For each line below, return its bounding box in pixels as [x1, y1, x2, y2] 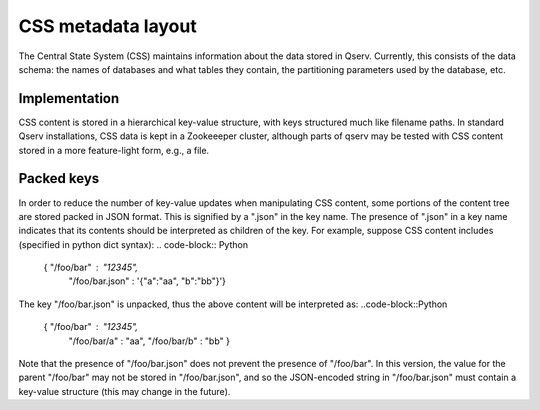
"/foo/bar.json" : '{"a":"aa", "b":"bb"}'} [68, 275, 227, 287]
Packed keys [18, 170, 100, 187]
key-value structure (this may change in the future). [18, 385, 231, 397]
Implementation [18, 90, 120, 107]
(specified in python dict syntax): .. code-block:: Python [18, 238, 249, 250]
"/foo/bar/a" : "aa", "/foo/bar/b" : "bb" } [68, 335, 230, 347]
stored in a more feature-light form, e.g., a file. [18, 144, 210, 156]
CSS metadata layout [18, 15, 197, 37]
